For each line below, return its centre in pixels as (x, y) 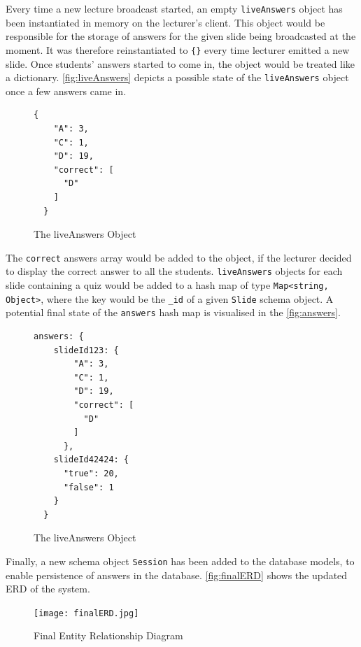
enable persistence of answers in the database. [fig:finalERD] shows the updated (177, 575)
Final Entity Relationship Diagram (108, 635)
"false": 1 (89, 487)
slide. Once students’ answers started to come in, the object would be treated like (180, 63)
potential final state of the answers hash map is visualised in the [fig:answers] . (173, 312)
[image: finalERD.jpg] (86, 613)
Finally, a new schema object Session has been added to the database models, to (180, 561)
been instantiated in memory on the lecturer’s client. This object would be (165, 22)
